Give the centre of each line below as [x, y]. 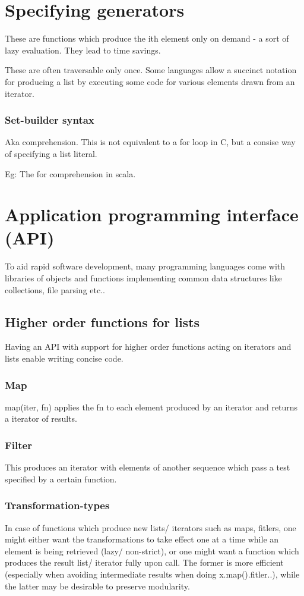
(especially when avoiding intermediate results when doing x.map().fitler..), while [152, 574]
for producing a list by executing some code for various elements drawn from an [150, 81]
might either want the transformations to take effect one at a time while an [142, 539]
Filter [18, 445]
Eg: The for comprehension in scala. [70, 173]
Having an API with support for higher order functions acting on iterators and [148, 346]
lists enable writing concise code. [64, 358]
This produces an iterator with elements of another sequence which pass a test [148, 467]
